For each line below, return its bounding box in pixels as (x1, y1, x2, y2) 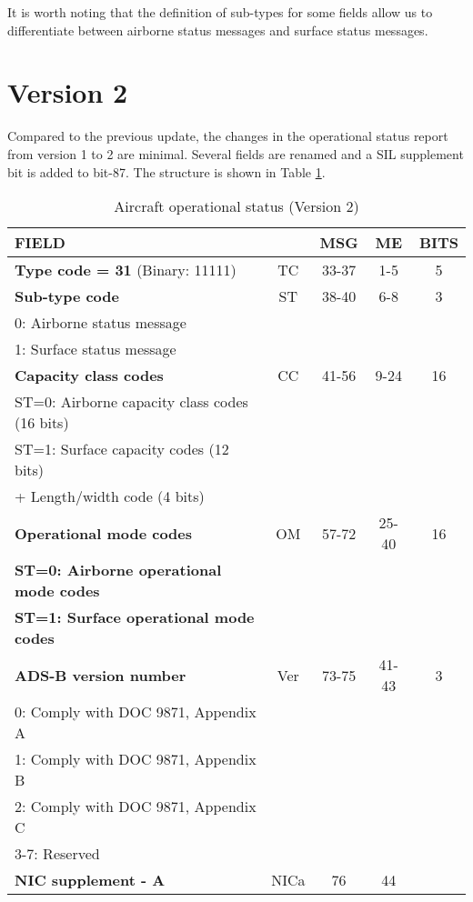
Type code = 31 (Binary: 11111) (15, 259, 236, 281)
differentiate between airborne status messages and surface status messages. (7, 20, 428, 39)
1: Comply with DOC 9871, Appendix (15, 748, 257, 770)
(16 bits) (15, 412, 69, 434)
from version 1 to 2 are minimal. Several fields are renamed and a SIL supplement (7, 144, 464, 163)
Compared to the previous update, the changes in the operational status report (7, 126, 448, 145)
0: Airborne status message (15, 312, 186, 334)
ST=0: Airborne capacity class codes (15, 391, 248, 413)
